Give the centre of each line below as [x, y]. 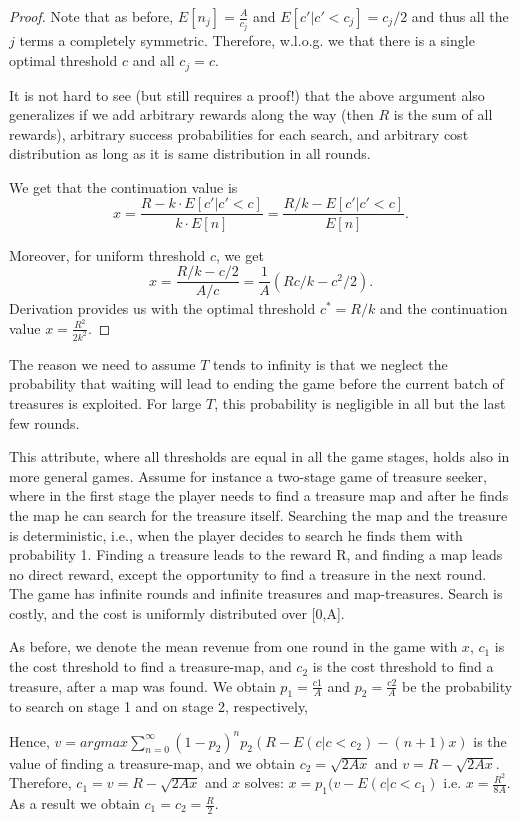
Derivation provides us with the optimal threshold [162, 308]
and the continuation [443, 308]
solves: [264, 782]
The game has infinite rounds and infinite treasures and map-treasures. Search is [256, 593]
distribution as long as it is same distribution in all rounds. [190, 153]
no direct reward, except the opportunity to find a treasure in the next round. [248, 573]
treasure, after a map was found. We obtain [142, 685]
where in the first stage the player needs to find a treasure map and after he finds [259, 495]
